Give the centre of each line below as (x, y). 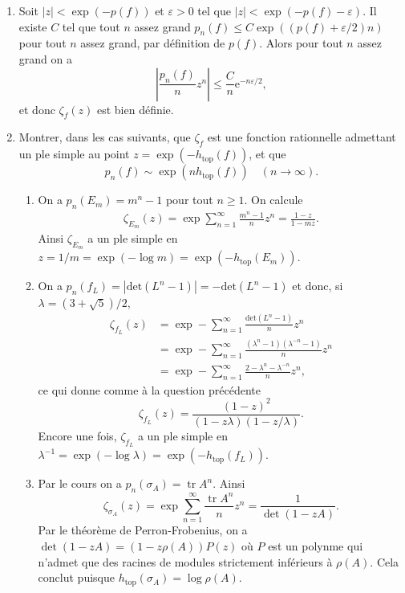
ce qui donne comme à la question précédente (149, 389)
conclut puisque (76, 577)
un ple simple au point (74, 154)
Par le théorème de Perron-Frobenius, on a (143, 530)
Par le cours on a (80, 483)
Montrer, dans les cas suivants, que (105, 137)
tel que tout (91, 26)
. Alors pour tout (301, 43)
